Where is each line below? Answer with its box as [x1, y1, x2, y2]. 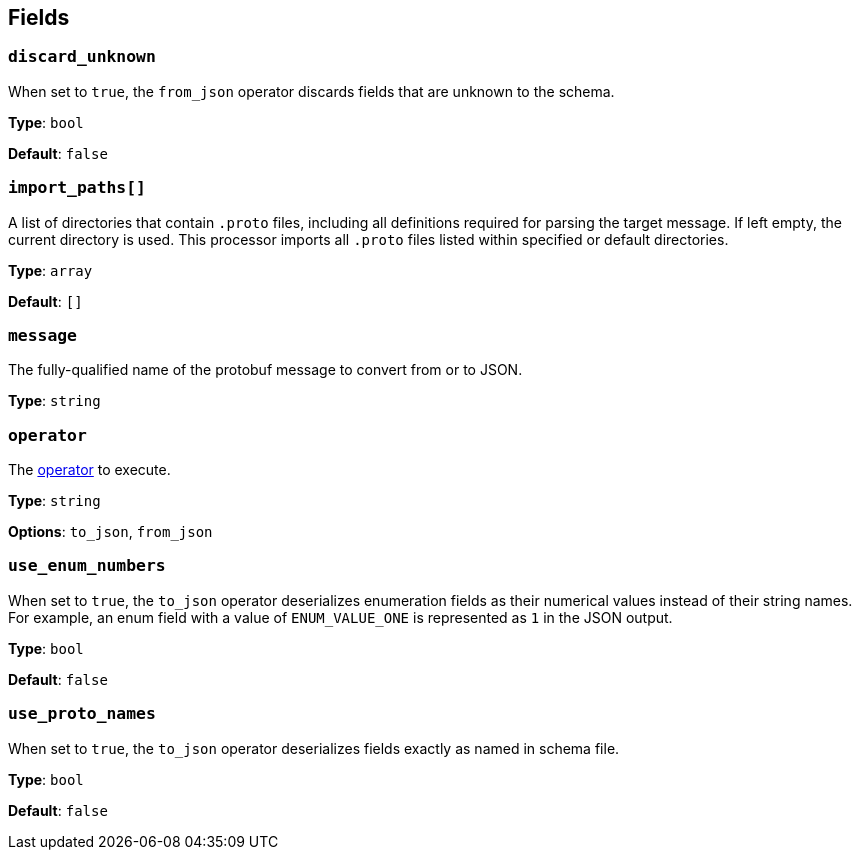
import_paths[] [8, 178, 146, 198]
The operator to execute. [8, 461, 171, 479]
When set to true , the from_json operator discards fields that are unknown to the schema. [8, 82, 615, 100]
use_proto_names [8, 704, 156, 724]
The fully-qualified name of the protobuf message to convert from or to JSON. [8, 361, 523, 379]
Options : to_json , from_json [8, 523, 213, 541]
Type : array [8, 261, 93, 279]
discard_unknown [8, 47, 156, 67]
